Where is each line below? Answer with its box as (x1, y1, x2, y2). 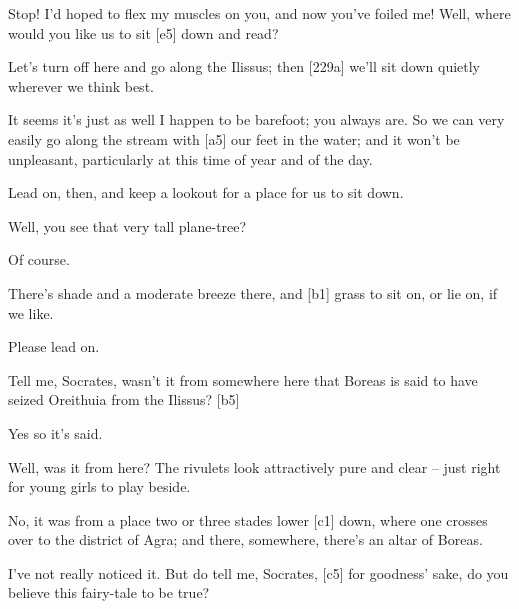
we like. (8, 302, 54, 323)
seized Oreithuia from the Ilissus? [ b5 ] (8, 389, 240, 410)
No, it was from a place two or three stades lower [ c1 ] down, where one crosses (8, 509, 488, 530)
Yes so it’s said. (8, 422, 103, 443)
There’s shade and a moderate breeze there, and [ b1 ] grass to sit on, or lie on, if (8, 282, 498, 303)
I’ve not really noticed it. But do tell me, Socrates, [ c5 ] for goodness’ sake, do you (8, 562, 509, 583)
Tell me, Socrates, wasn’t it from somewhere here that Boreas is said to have (8, 369, 478, 390)
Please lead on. (8, 336, 100, 357)
